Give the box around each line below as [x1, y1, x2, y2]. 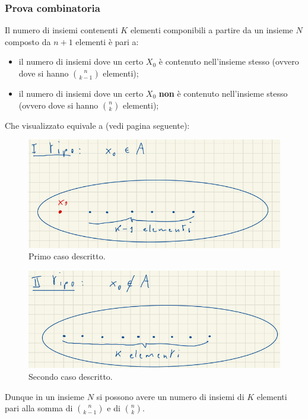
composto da [5, 35, 51, 47]
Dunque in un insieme [5, 390, 85, 402]
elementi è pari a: [75, 35, 139, 47]
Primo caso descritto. [28, 250, 106, 262]
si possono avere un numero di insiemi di [96, 390, 245, 402]
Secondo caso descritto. [28, 370, 113, 382]
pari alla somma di [5, 402, 73, 414]
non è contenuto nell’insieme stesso [158, 87, 288, 99]
